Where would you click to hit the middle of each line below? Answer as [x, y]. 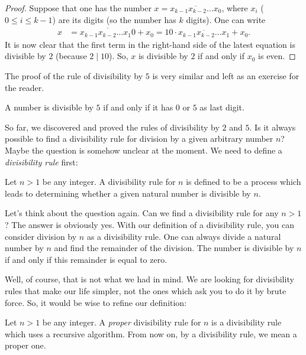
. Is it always [273, 127]
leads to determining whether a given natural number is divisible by [128, 193]
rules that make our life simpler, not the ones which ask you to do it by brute [146, 290]
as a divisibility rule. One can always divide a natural [184, 236]
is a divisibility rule [247, 322]
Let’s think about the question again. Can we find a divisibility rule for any [142, 213]
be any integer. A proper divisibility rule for [122, 322]
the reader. [25, 87]
